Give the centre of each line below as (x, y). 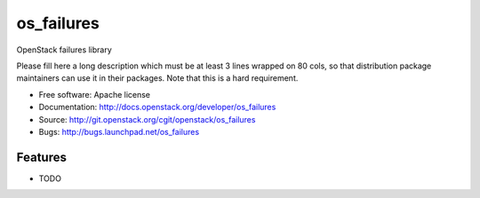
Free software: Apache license (95, 94)
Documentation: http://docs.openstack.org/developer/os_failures (157, 107)
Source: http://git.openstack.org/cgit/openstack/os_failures (147, 119)
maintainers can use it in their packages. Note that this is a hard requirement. (157, 78)
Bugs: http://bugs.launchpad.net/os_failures (119, 131)
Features (41, 157)
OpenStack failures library (64, 50)
